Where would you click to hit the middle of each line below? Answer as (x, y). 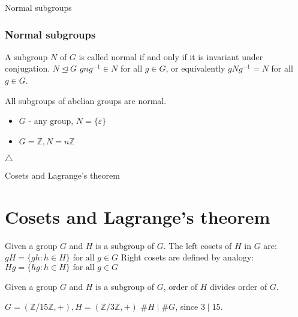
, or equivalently (195, 68)
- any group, (51, 121)
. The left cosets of (198, 245)
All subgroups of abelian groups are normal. (86, 100)
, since (187, 306)
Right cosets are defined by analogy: (187, 257)
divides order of (239, 286)
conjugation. (28, 68)
